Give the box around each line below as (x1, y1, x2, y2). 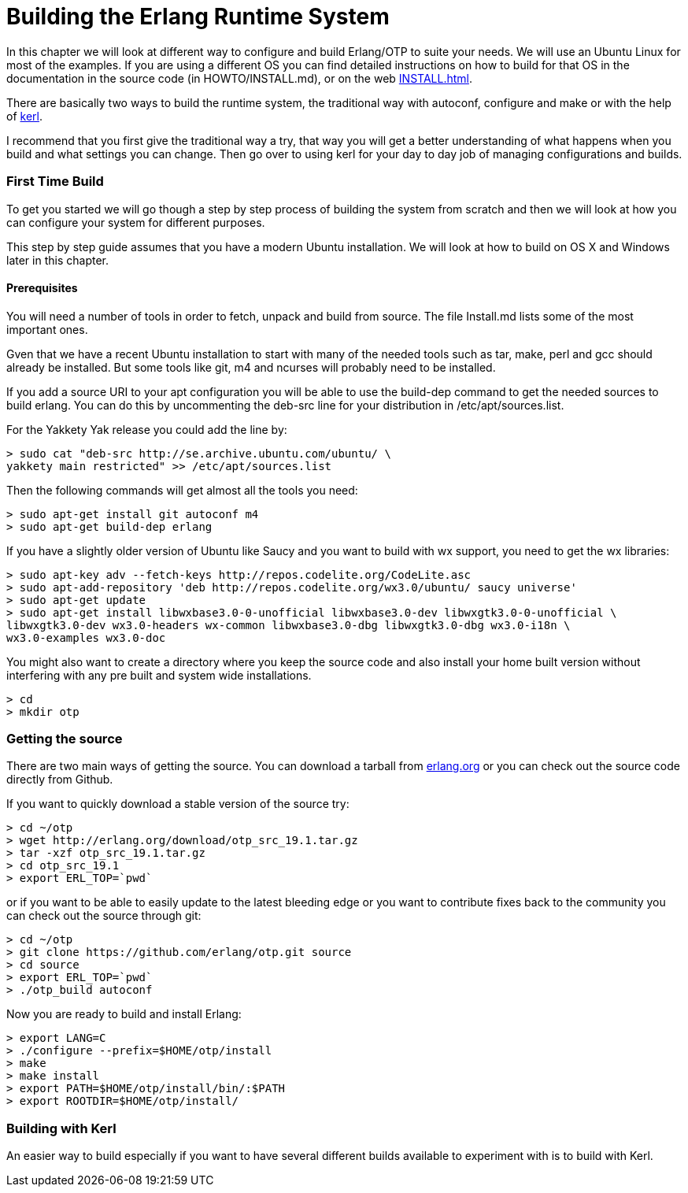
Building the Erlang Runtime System (6, 3, 390, 30)
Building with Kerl (6, 1120, 117, 1136)
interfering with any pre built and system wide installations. (6, 668, 312, 682)
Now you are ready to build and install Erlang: (6, 1007, 242, 1021)
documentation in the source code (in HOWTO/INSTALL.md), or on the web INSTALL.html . (6, 71, 472, 85)
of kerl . (6, 109, 43, 123)
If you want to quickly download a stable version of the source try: (6, 797, 350, 811)
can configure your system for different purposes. (6, 215, 265, 229)
